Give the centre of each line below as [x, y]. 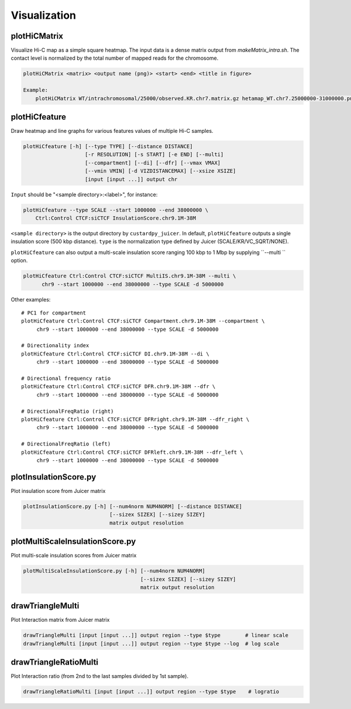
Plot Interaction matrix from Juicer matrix [60, 620]
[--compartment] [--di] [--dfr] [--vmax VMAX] [153, 163]
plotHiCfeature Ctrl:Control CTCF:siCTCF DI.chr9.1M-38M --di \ [116, 354]
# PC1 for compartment [54, 313]
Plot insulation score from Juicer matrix [58, 491]
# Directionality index [55, 346]
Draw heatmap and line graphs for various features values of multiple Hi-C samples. [112, 131]
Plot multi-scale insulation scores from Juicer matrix [74, 556]
